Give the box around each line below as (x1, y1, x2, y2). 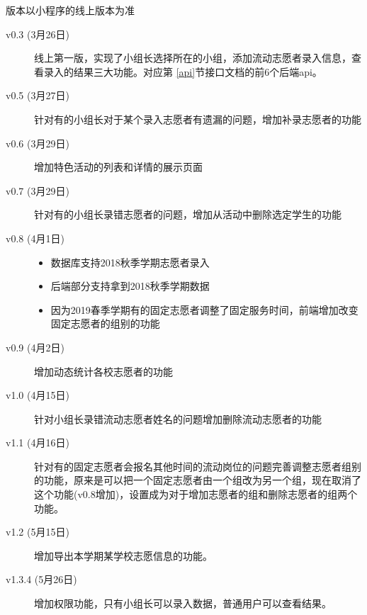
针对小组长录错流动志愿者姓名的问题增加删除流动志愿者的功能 (34, 411, 322, 426)
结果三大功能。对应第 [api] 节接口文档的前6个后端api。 (73, 64, 322, 79)
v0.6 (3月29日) (6, 135, 69, 150)
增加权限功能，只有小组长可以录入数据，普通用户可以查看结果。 (34, 596, 332, 611)
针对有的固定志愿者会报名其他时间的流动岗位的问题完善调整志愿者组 (34, 458, 351, 473)
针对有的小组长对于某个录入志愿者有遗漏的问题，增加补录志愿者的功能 (34, 111, 361, 126)
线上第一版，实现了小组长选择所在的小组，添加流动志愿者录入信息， (34, 50, 351, 65)
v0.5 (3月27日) (6, 88, 69, 103)
